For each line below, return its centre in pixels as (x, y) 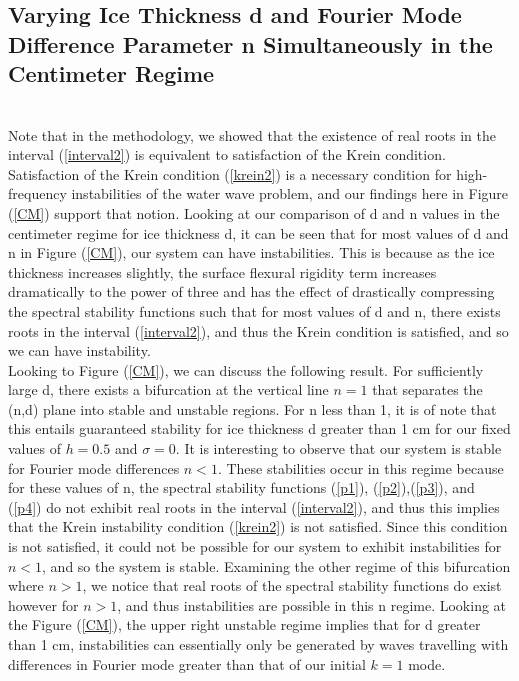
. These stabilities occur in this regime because (360, 467)
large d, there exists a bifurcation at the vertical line (168, 389)
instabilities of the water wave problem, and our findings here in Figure (290, 193)
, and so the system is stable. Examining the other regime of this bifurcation (276, 565)
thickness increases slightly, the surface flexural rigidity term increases (222, 271)
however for (43, 604)
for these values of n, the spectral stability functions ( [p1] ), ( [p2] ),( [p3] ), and (241, 487)
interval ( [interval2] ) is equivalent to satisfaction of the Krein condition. (227, 154)
